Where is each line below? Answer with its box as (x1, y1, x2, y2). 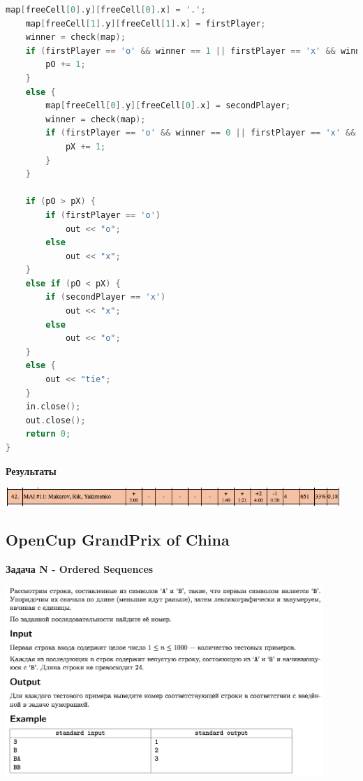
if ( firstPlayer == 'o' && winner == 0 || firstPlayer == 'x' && (45, 128, 356, 138)
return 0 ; (25, 429, 71, 439)
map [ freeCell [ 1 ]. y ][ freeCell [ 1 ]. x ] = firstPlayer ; (25, 18, 266, 29)
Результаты (6, 463, 57, 478)
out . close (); (25, 415, 86, 425)
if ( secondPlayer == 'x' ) (45, 292, 166, 302)
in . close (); (25, 402, 81, 412)
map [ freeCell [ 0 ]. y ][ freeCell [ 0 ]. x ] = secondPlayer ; (45, 101, 291, 111)
